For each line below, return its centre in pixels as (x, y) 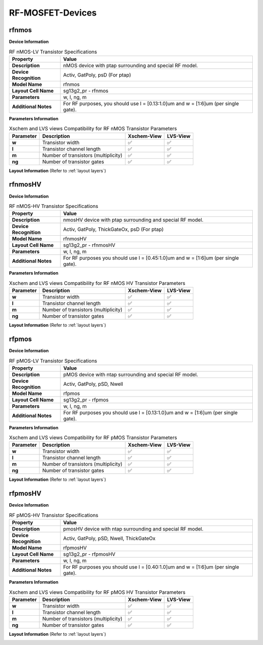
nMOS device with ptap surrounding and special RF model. (131, 65)
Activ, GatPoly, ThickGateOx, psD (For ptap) (113, 229)
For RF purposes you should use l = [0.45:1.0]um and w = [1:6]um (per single (151, 258)
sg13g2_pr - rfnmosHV (89, 245)
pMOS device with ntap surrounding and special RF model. (131, 374)
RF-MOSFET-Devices (53, 13)
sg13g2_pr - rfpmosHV (89, 554)
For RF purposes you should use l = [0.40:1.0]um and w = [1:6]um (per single (151, 567)
